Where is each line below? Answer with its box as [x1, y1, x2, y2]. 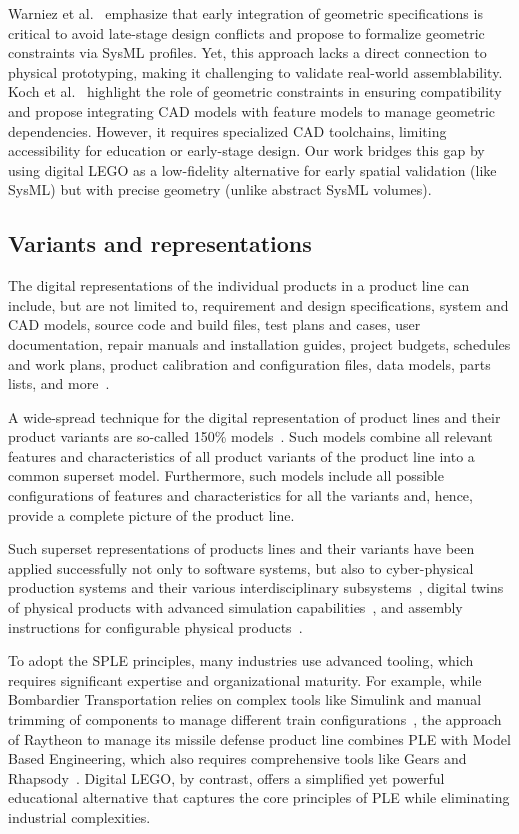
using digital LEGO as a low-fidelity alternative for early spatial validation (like [8, 159, 497, 180]
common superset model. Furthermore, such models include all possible [8, 465, 444, 486]
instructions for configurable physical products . [8, 616, 303, 637]
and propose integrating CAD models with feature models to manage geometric [8, 100, 496, 121]
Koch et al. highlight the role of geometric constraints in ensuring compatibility [8, 81, 502, 102]
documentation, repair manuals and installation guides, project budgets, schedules [8, 333, 511, 354]
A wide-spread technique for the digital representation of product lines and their [8, 406, 501, 427]
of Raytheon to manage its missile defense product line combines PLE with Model [8, 728, 511, 749]
